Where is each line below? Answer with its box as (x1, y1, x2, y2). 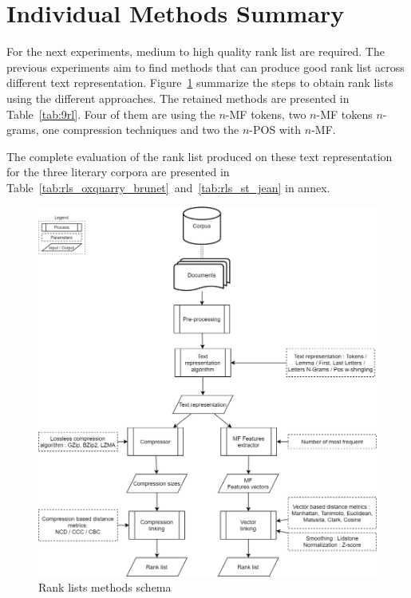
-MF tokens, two (225, 105, 306, 122)
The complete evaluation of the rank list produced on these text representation (6, 148, 393, 164)
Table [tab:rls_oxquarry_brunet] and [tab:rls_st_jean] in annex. (6, 179, 330, 195)
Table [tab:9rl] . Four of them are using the (6, 105, 215, 122)
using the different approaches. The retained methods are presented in (6, 89, 350, 106)
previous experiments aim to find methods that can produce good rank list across (6, 58, 405, 75)
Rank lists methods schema (38, 579, 172, 596)
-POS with (249, 121, 302, 138)
